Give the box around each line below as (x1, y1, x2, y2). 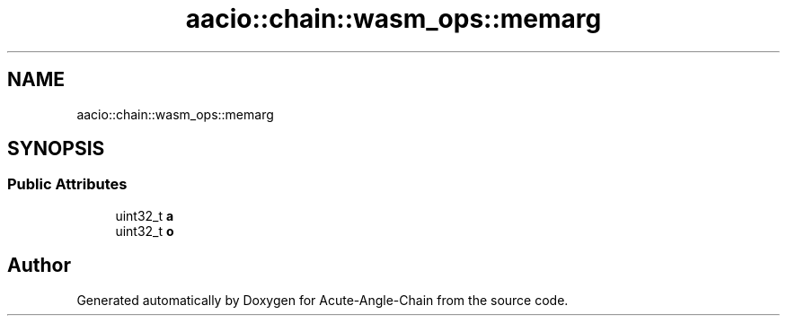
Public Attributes (7, 175, 128, 194)
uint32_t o (115, 223, 174, 239)
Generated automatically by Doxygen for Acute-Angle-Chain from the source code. (76, 292, 569, 308)
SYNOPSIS (7, 137, 105, 161)
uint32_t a (115, 207, 174, 223)
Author (7, 254, 71, 277)
